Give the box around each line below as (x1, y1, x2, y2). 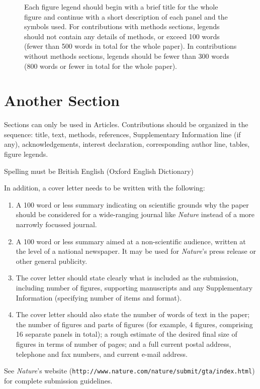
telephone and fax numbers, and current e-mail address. (16, 348, 188, 359)
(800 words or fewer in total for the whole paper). (24, 60, 177, 71)
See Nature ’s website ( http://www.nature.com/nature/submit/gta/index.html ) (4, 365, 255, 376)
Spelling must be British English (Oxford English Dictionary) (4, 165, 194, 176)
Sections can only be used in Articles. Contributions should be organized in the (4, 119, 248, 130)
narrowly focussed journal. (16, 219, 97, 230)
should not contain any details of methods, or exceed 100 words (24, 31, 220, 41)
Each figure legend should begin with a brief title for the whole (24, 2, 218, 12)
